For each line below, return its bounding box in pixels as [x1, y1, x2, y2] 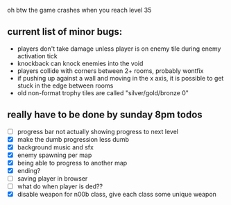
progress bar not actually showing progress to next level [17, 127, 179, 136]
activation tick [17, 51, 58, 60]
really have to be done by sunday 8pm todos [7, 109, 203, 121]
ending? [17, 166, 41, 174]
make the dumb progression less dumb [17, 135, 130, 143]
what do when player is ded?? [17, 182, 103, 190]
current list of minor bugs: [7, 26, 123, 38]
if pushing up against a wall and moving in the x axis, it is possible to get [17, 74, 224, 82]
